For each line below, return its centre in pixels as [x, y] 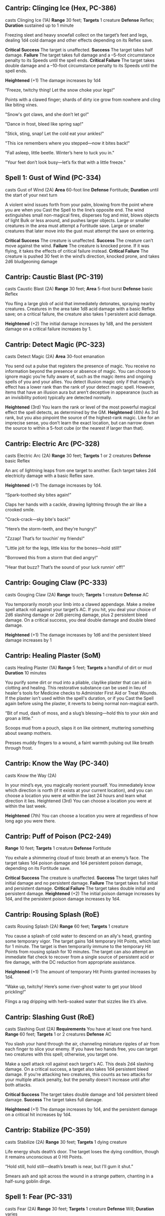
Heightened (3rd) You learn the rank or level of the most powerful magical [81, 407]
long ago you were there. [31, 821]
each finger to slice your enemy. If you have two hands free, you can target [81, 1049]
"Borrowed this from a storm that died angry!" [52, 558]
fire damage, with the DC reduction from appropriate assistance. [70, 962]
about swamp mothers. [29, 733]
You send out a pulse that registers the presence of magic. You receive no [80, 366]
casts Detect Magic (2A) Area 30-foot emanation [55, 357]
